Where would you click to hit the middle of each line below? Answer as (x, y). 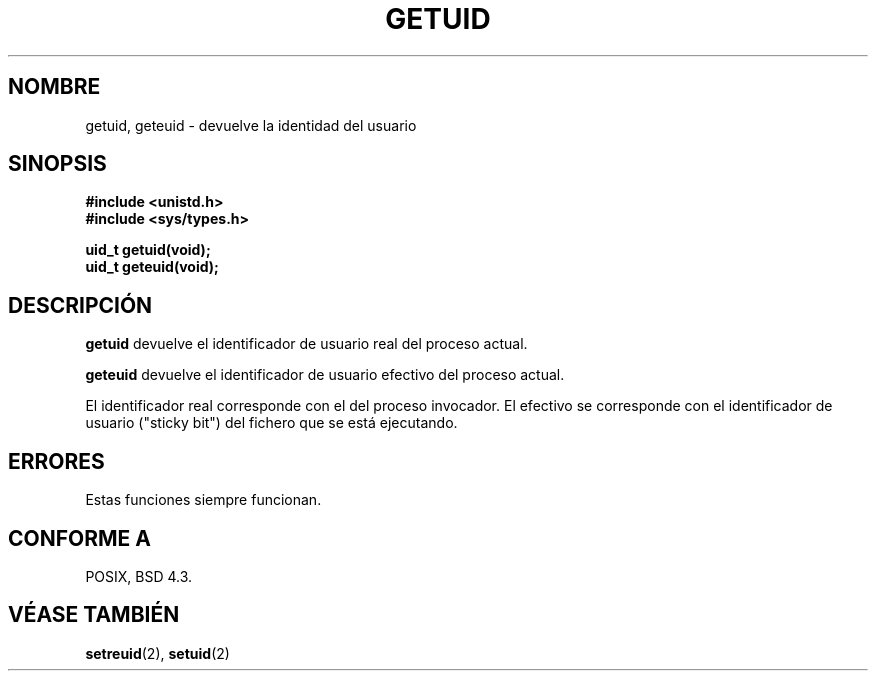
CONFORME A (79, 538)
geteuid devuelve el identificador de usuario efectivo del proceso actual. (325, 375)
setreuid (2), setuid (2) (157, 653)
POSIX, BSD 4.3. (139, 576)
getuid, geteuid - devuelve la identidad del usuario (251, 125)
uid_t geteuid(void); (152, 267)
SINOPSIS (57, 164)
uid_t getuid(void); (148, 250)
